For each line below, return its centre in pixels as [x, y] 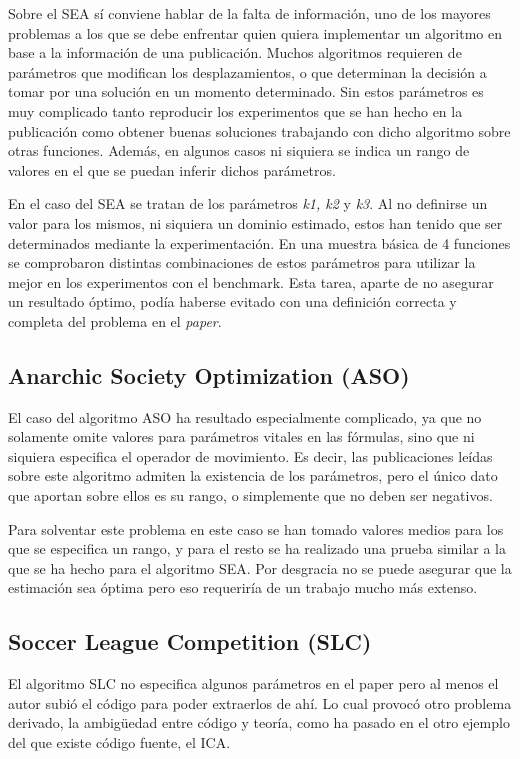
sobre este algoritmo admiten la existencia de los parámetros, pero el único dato [253, 475]
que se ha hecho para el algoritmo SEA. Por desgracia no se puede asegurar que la [260, 567]
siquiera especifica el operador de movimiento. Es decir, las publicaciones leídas [250, 455]
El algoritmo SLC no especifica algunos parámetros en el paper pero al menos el [253, 683]
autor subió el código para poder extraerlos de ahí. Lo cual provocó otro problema [260, 702]
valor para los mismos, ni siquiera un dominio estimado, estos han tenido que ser [255, 222]
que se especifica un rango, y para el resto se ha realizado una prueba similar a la [257, 548]
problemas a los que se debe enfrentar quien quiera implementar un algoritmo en [255, 32]
